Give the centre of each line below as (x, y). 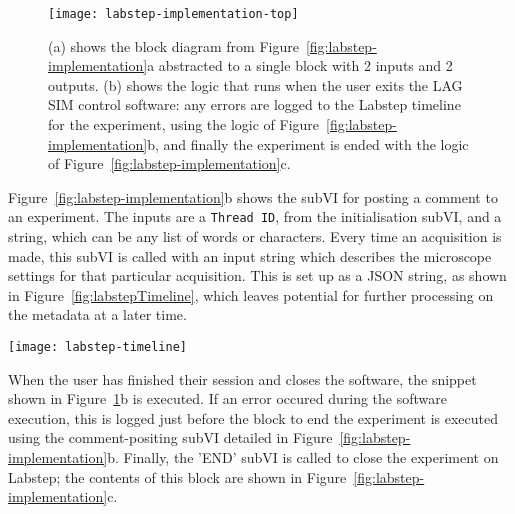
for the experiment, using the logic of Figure (184, 124)
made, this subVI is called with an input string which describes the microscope (250, 255)
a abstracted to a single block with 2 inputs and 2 (300, 65)
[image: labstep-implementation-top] (173, 14)
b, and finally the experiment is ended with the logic (308, 143)
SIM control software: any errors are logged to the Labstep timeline (254, 104)
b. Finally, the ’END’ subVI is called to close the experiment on (303, 457)
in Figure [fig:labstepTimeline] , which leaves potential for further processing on (251, 294)
